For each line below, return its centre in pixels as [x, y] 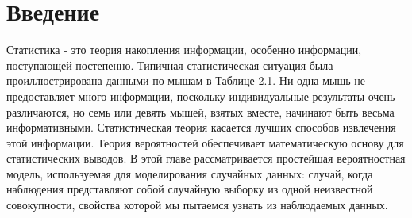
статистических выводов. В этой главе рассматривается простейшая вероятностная [206, 158]
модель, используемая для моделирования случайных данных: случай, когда [190, 173]
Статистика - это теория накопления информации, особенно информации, [184, 50]
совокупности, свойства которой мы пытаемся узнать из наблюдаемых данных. [197, 205]
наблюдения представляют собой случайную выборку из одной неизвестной [190, 189]
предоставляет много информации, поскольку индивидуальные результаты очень [201, 96]
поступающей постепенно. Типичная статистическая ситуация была [170, 65]
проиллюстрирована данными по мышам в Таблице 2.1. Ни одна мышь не [186, 80]
